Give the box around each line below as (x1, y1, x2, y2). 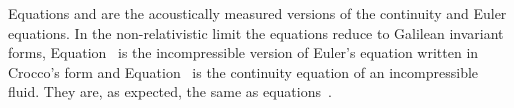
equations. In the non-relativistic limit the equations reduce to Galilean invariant (8, 22, 504, 43)
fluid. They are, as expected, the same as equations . (8, 81, 332, 102)
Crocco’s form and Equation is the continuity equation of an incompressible (8, 61, 479, 82)
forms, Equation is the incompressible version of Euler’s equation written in (8, 42, 479, 63)
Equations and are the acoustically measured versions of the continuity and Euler (8, 3, 507, 23)
